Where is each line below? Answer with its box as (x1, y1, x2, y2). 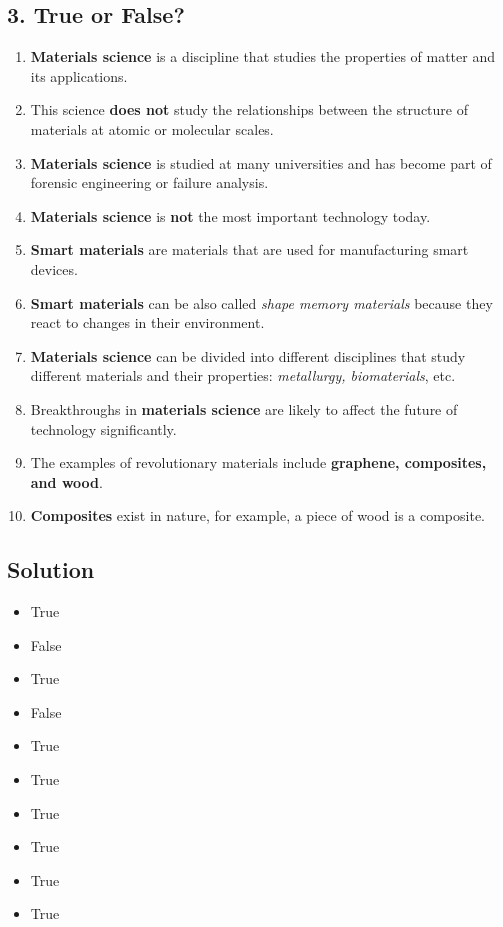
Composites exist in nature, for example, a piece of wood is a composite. (30, 505, 485, 526)
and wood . (30, 471, 103, 492)
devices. (30, 258, 78, 279)
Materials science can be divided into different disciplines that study (30, 345, 466, 366)
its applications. (30, 65, 128, 86)
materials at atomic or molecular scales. (30, 118, 274, 139)
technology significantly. (30, 418, 177, 439)
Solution (7, 554, 95, 585)
